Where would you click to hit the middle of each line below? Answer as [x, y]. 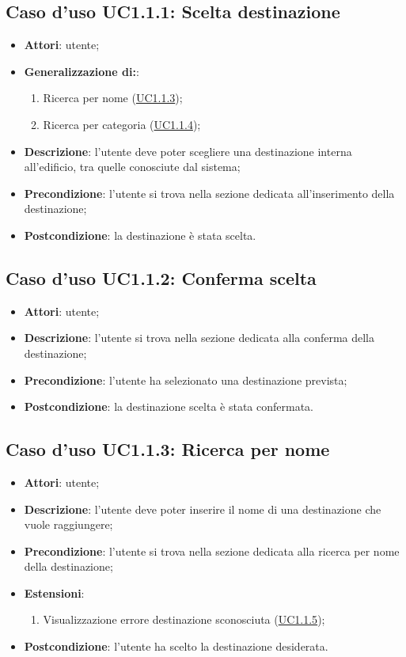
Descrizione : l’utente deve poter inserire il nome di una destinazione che [203, 509]
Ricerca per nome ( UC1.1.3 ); [113, 98]
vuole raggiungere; [68, 524]
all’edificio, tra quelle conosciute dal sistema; [132, 167]
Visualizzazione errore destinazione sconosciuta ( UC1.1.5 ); [184, 619]
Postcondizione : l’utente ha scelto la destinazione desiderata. [176, 646]
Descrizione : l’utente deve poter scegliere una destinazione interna [188, 151]
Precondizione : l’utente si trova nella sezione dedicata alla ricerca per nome [212, 551]
